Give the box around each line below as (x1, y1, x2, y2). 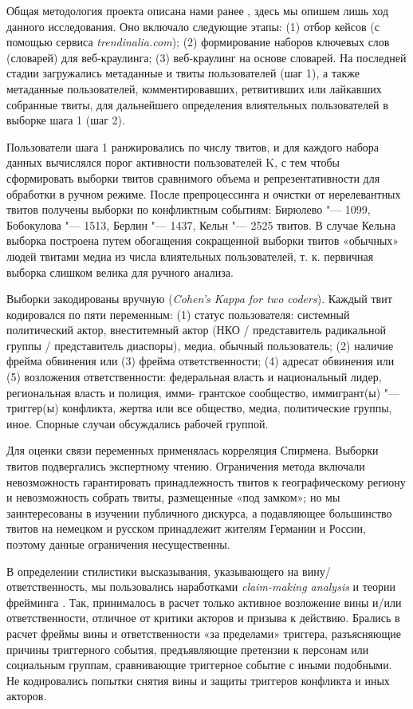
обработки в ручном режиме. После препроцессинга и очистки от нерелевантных (6, 185, 401, 202)
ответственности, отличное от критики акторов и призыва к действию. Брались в (6, 609, 400, 626)
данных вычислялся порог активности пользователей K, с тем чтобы (6, 154, 340, 171)
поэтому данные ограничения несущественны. (6, 536, 230, 552)
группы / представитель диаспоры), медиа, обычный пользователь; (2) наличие (6, 337, 394, 353)
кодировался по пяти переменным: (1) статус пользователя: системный (6, 305, 350, 322)
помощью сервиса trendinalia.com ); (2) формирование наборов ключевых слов (6, 33, 390, 50)
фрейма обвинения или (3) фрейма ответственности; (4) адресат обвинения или (6, 353, 395, 369)
